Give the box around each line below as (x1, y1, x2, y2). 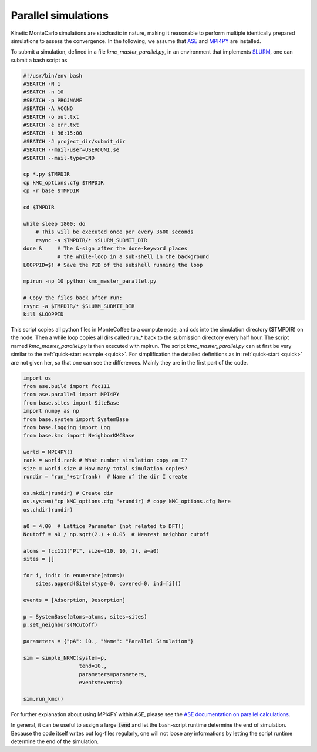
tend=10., (79, 663, 107, 670)
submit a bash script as (11, 56, 68, 63)
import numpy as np (23, 407, 79, 415)
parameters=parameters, (79, 671, 147, 677)
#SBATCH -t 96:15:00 (23, 130, 82, 136)
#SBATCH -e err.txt (23, 122, 79, 129)
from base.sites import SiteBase (23, 399, 120, 406)
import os (23, 375, 52, 382)
